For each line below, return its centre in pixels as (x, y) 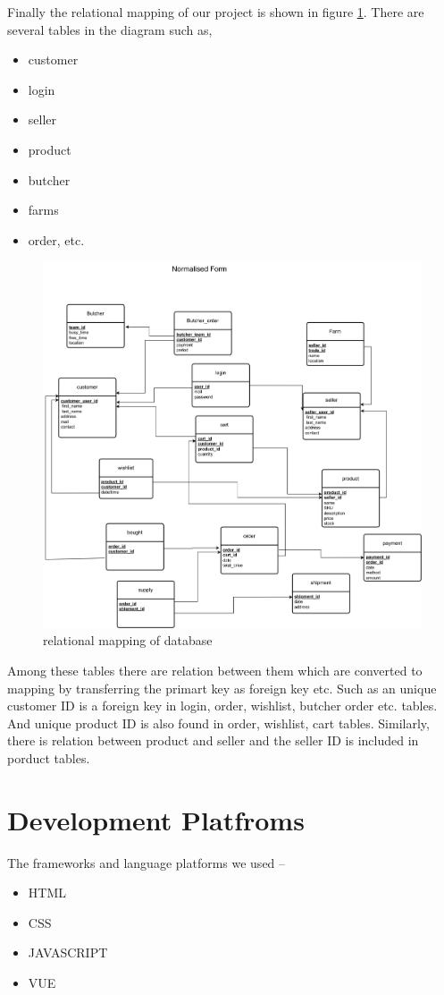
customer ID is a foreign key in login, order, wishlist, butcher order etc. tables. (222, 706)
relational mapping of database (128, 640)
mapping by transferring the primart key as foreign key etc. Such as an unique (222, 688)
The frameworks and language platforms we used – (147, 862)
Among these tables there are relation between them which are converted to (215, 671)
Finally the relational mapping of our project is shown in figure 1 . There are (216, 12)
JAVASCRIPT (68, 952)
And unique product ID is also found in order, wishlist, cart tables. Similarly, (218, 723)
